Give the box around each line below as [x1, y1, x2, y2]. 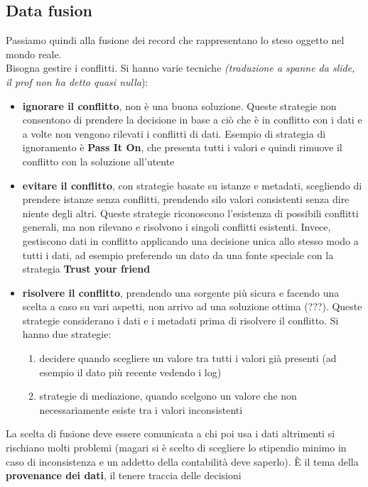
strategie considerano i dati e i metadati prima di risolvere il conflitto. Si [22, 312, 339, 327]
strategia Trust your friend [22, 261, 151, 276]
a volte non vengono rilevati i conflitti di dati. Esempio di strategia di [22, 126, 326, 141]
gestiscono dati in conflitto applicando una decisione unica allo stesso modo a [22, 233, 359, 248]
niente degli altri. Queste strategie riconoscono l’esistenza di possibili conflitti [22, 205, 359, 220]
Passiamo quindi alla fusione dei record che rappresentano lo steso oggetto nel [6, 33, 345, 48]
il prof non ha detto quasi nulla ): [6, 74, 148, 89]
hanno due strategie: [22, 327, 112, 341]
